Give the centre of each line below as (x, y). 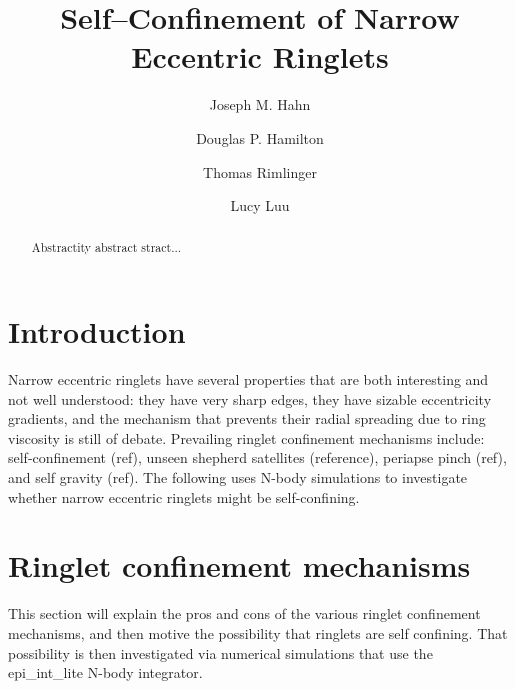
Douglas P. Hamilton (260, 137)
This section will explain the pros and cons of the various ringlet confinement (244, 613)
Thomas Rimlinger (260, 171)
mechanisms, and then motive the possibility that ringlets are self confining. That (258, 632)
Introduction (97, 331)
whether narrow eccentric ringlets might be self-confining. (184, 496)
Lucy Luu (260, 205)
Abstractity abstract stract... (106, 247)
